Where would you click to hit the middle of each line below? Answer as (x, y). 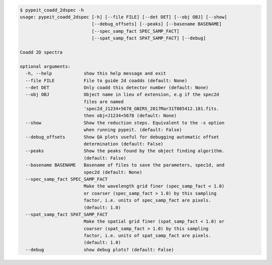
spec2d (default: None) (113, 172)
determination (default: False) (123, 144)
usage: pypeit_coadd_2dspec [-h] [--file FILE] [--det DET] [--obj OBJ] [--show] (124, 17)
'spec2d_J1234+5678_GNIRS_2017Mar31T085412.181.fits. (151, 109)
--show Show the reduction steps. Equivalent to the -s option (125, 123)
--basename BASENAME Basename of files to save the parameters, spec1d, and (125, 165)
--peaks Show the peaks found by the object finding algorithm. (125, 151)
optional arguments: (45, 66)
